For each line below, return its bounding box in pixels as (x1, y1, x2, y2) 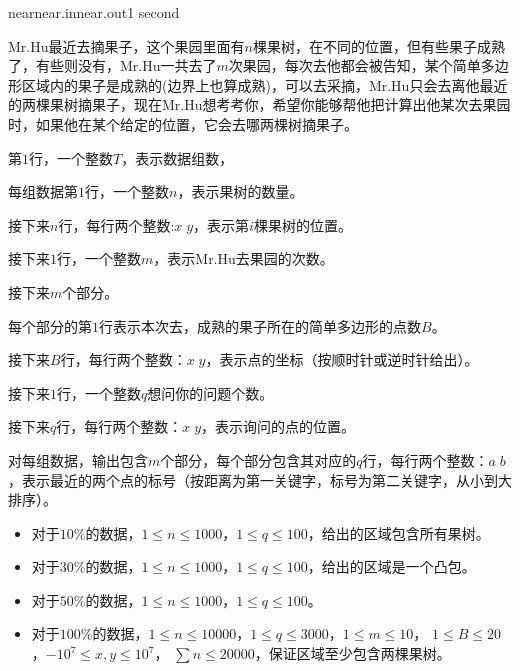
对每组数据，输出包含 (8, 449, 148, 470)
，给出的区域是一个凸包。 (307, 556, 476, 577)
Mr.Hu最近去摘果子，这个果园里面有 (8, 35, 245, 56)
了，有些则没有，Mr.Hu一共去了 (8, 55, 217, 76)
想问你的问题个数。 (147, 382, 274, 403)
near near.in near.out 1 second (8, 2, 180, 22)
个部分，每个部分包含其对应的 (160, 449, 357, 470)
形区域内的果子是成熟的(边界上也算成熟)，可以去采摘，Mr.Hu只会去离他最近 (8, 74, 508, 95)
